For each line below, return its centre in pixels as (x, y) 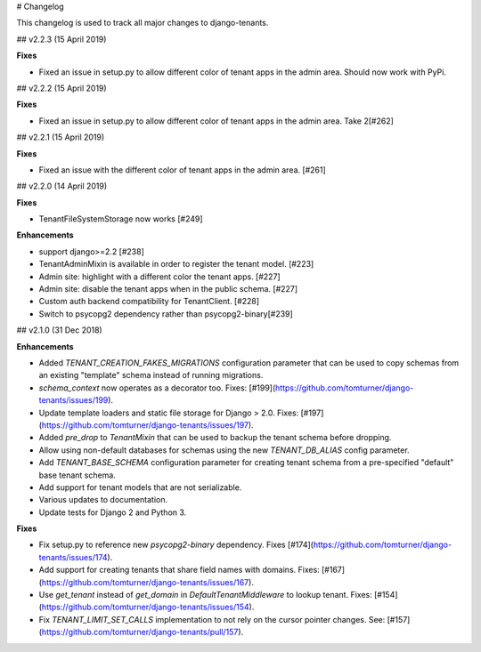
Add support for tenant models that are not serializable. (140, 487)
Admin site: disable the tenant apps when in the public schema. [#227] (168, 289)
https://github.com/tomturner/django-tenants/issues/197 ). (147, 425)
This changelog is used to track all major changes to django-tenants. (143, 23)
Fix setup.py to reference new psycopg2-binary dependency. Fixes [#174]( (176, 545)
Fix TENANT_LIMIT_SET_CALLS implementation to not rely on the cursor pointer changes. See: (212, 619)
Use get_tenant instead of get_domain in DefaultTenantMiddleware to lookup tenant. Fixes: (206, 595)
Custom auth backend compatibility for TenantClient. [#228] (149, 302)
